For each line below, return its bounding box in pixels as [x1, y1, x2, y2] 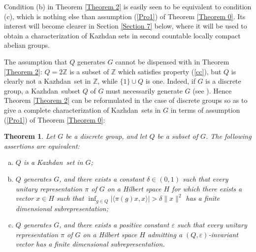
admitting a [147, 229, 183, 239]
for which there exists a [172, 183, 242, 193]
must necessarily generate [106, 85, 183, 95]
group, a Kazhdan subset [4, 85, 81, 95]
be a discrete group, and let [65, 131, 147, 141]
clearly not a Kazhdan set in [4, 76, 91, 86]
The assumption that [4, 56, 67, 66]
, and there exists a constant [59, 173, 144, 184]
